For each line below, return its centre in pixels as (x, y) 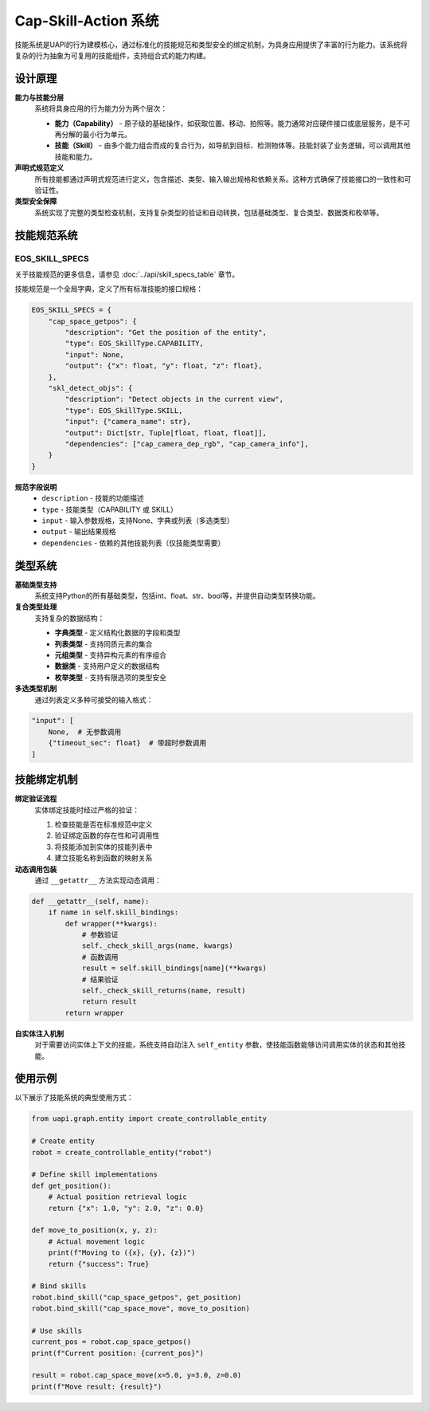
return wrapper (95, 1013)
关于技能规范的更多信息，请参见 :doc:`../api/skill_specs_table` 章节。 (127, 274)
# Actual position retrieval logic (117, 1197)
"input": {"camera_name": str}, (128, 422)
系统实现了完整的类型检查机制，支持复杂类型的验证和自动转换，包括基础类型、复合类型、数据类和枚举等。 (209, 212)
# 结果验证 (100, 979)
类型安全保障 (36, 201)
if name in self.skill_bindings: (113, 912)
